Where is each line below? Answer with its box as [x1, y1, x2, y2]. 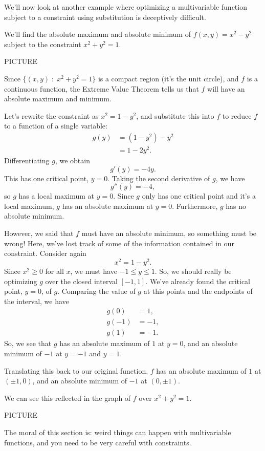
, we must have [70, 265, 117, 276]
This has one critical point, [4, 173, 89, 183]
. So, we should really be [154, 265, 232, 276]
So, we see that [4, 338, 52, 349]
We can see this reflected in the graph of [4, 392, 131, 403]
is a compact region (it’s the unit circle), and [98, 73, 239, 83]
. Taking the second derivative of [107, 173, 210, 183]
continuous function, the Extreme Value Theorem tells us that [4, 83, 199, 94]
